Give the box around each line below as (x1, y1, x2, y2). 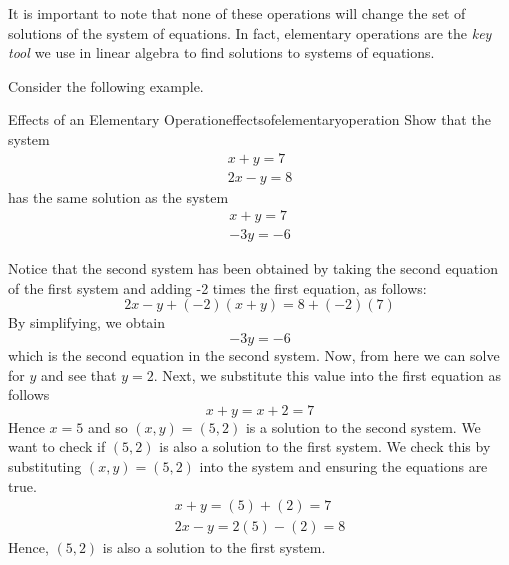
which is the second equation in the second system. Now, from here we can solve (8, 345, 500, 366)
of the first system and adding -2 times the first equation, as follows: (8, 277, 427, 298)
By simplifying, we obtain (8, 312, 166, 333)
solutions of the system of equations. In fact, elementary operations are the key (8, 22, 492, 43)
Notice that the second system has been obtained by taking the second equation (8, 258, 498, 279)
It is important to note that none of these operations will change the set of (8, 3, 466, 23)
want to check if (8, 436, 106, 457)
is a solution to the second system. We (245, 416, 481, 437)
